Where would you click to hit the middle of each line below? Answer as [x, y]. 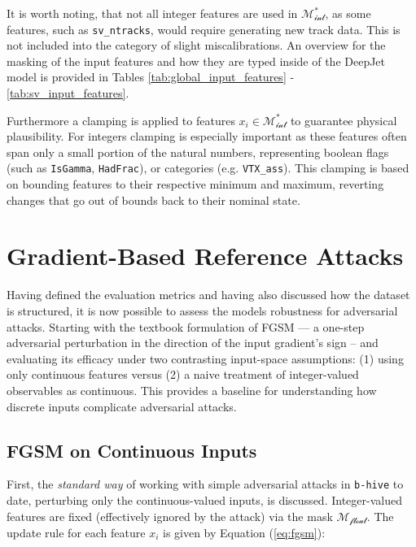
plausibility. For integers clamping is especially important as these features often [207, 136]
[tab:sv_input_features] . [68, 93]
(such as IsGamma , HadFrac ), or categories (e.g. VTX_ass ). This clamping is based [208, 168]
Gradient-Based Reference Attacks [205, 256]
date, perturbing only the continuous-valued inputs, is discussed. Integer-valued [204, 499]
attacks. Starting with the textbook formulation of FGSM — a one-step [186, 326]
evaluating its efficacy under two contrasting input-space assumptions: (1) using [205, 358]
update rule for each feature [76, 533]
